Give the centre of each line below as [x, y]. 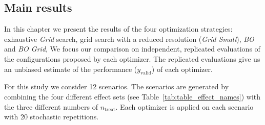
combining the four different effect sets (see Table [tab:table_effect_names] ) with [132, 96]
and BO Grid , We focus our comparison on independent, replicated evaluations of [132, 49]
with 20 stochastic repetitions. [52, 117]
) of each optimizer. [182, 69]
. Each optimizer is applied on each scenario [185, 106]
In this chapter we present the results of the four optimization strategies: [118, 29]
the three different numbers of [51, 106]
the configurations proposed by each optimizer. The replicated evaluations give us [132, 58]
